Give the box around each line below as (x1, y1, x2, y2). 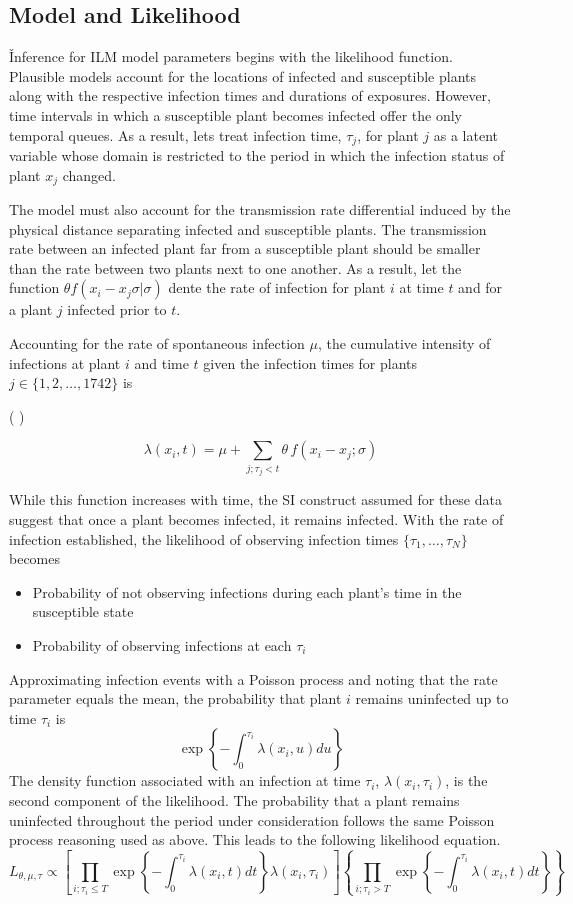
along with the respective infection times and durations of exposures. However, (9, 85, 491, 106)
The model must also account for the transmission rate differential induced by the (9, 199, 511, 220)
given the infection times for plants (203, 352, 418, 373)
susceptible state (32, 601, 134, 622)
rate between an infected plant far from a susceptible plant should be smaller (9, 238, 481, 259)
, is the (445, 770, 488, 791)
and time (134, 352, 189, 373)
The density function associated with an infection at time (9, 770, 361, 791)
